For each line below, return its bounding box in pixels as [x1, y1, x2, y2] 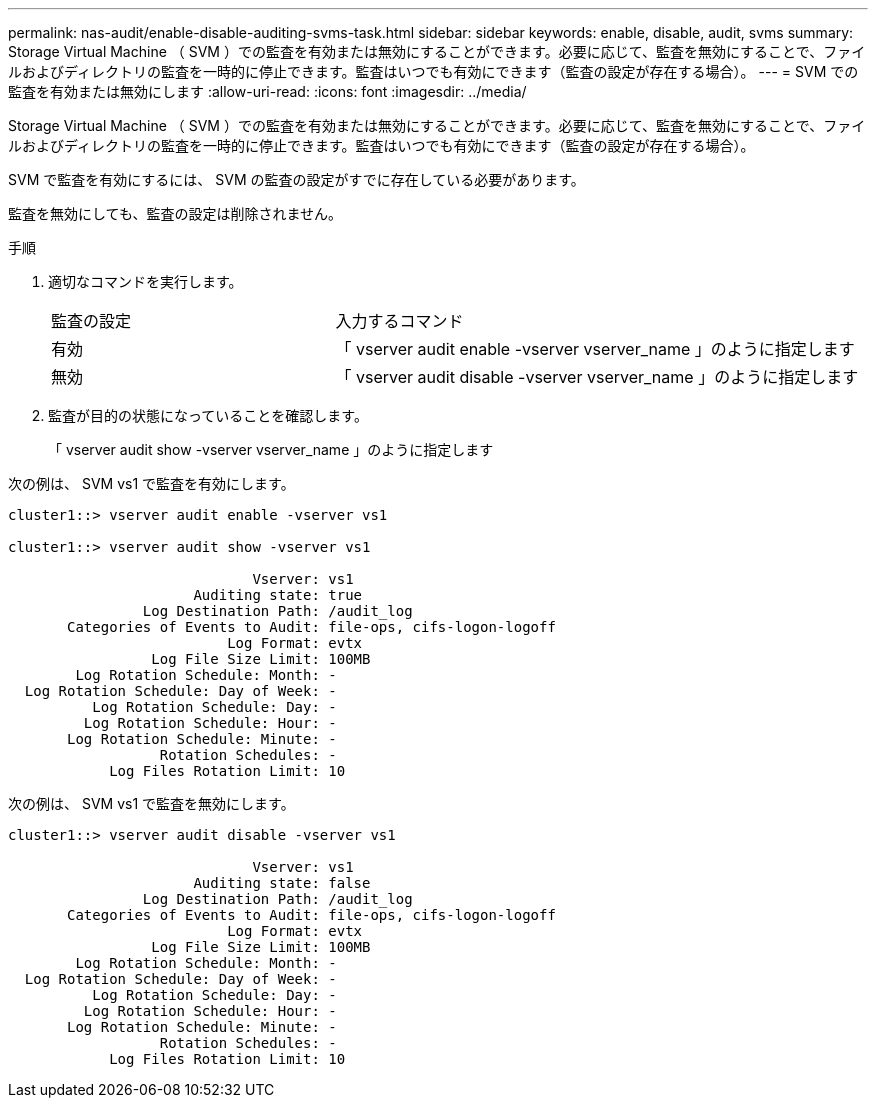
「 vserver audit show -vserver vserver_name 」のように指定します [48, 441, 494, 458]
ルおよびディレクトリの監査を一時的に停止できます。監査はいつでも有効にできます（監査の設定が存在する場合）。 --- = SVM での [8, 63, 859, 80]
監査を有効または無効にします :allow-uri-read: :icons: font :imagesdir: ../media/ [8, 83, 527, 100]
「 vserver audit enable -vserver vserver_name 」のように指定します [335, 339, 855, 359]
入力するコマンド [335, 311, 464, 331]
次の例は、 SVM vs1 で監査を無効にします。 [8, 795, 295, 812]
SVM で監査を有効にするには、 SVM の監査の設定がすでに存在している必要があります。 [8, 171, 585, 188]
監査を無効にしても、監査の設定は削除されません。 [8, 205, 343, 222]
